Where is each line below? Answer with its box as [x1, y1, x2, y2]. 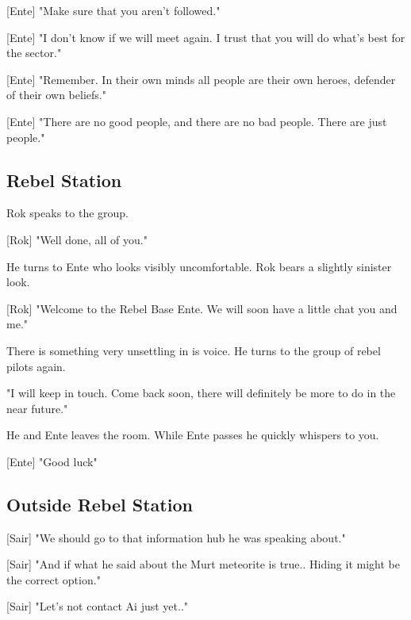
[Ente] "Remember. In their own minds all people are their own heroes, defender [6, 71, 396, 87]
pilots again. [6, 358, 66, 374]
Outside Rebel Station [6, 492, 193, 516]
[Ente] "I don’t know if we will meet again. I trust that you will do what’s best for [6, 29, 405, 45]
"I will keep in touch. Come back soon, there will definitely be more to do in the [6, 385, 396, 401]
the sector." [6, 44, 62, 61]
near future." [6, 400, 68, 416]
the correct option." [6, 571, 101, 587]
